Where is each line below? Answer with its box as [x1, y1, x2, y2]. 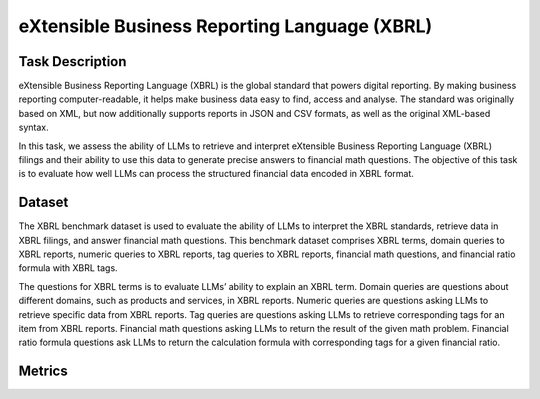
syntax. [18, 121, 49, 134]
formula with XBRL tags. [18, 262, 119, 274]
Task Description [18, 53, 127, 70]
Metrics [18, 363, 69, 380]
